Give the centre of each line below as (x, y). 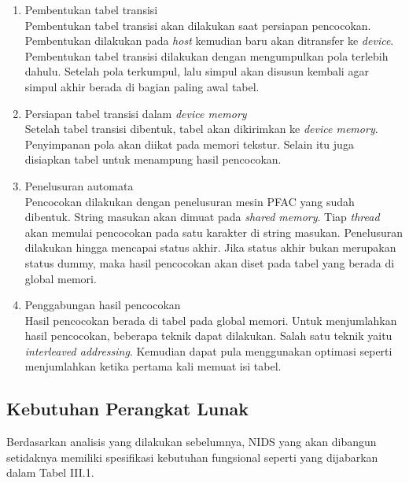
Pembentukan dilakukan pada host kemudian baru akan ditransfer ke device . (209, 41)
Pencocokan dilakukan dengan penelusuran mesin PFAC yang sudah (190, 201)
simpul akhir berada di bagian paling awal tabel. (142, 86)
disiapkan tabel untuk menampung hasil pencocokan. (153, 159)
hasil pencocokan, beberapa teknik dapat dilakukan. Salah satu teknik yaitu (208, 336)
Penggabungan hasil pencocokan (103, 305)
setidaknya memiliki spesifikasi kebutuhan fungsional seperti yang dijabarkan (192, 457)
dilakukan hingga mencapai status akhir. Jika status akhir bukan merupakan (210, 247)
